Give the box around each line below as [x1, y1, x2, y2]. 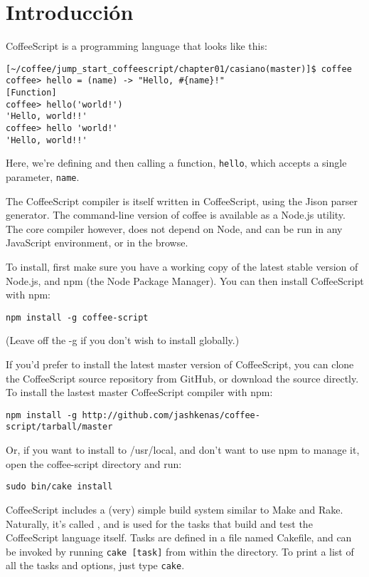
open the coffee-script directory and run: [6, 456, 182, 471]
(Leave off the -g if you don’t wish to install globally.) [6, 333, 240, 348]
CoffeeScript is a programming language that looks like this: [6, 38, 267, 53]
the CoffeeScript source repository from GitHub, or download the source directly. [6, 370, 359, 385]
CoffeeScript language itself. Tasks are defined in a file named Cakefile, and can [6, 530, 352, 545]
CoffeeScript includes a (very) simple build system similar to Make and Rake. [6, 501, 343, 516]
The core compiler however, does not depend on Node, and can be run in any [6, 221, 343, 236]
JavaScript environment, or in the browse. [6, 235, 188, 250]
